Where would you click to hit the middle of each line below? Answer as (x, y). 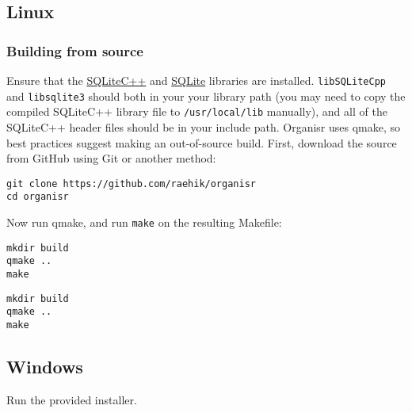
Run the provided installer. (72, 399)
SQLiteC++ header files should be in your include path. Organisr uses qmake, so (204, 126)
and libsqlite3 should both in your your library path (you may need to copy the (206, 96)
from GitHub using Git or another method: (111, 158)
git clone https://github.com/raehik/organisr (131, 184)
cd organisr (38, 197)
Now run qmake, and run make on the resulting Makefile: (144, 222)
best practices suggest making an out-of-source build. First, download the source (202, 142)
